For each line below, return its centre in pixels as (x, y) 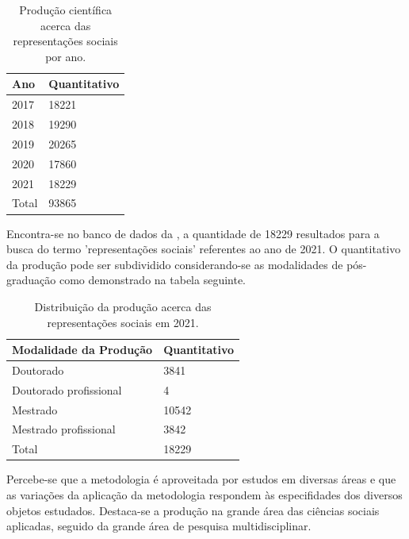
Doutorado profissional (67, 389)
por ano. (66, 56)
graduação (31, 280)
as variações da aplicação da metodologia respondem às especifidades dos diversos (204, 495)
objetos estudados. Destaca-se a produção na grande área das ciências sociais (193, 510)
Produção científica (66, 10)
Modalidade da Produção (82, 350)
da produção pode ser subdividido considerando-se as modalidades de (175, 264)
